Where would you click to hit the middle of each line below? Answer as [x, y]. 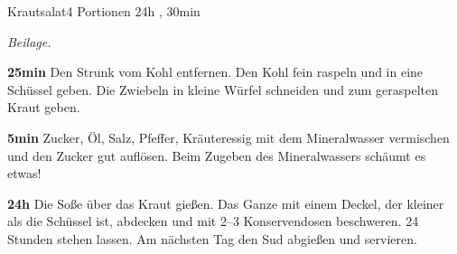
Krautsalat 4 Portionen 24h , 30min [104, 11]
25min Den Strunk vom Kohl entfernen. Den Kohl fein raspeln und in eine [215, 72]
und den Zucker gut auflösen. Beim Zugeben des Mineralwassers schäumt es [217, 155]
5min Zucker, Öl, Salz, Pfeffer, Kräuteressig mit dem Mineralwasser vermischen [228, 137]
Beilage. [29, 41]
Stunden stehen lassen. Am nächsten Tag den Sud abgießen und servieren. [212, 238]
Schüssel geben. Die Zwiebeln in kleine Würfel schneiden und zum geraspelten [223, 89]
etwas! [24, 173]
